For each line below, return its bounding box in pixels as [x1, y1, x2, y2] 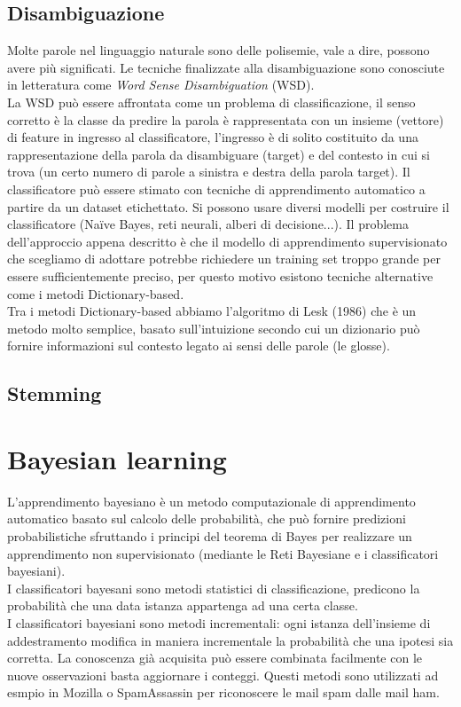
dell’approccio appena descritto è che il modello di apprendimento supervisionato [7, 232, 448, 250]
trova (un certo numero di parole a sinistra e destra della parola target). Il [7, 162, 410, 181]
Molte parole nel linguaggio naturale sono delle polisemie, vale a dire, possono [7, 41, 430, 59]
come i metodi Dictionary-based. [7, 284, 184, 302]
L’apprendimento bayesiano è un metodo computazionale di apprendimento [7, 491, 416, 510]
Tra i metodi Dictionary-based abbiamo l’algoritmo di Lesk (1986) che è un [7, 302, 417, 320]
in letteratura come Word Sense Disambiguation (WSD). [7, 75, 315, 94]
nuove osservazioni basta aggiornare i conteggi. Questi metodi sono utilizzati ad [7, 665, 439, 684]
